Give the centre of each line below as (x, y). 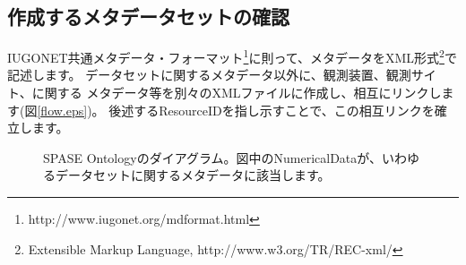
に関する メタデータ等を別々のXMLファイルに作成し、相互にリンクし (237, 93)
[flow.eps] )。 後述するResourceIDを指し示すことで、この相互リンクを (236, 110)
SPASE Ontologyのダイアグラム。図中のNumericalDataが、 (213, 157)
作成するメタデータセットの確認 (148, 17)
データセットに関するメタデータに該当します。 (193, 175)
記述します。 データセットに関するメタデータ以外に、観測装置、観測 (209, 75)
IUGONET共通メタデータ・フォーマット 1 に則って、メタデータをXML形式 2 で (232, 56)
